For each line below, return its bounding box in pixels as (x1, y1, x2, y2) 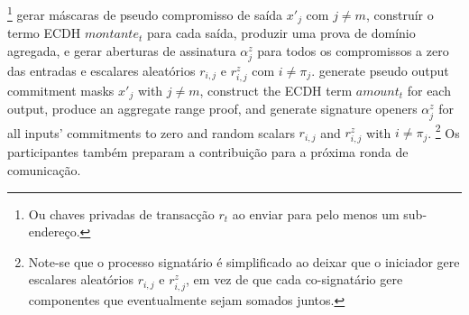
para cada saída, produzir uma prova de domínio (146, 23, 416, 42)
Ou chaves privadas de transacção (28, 204, 215, 223)
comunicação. (7, 161, 81, 180)
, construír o (365, 5, 434, 23)
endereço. (28, 222, 80, 241)
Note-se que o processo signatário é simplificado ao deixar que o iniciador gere (28, 252, 460, 271)
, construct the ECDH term (199, 81, 353, 100)
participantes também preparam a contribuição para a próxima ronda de (7, 143, 409, 162)
